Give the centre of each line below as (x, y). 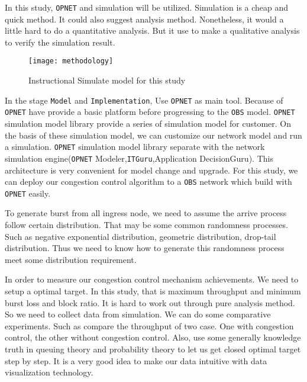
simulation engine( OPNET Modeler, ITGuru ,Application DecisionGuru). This (139, 158)
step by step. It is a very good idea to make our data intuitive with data (136, 360)
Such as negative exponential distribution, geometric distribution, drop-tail (140, 236)
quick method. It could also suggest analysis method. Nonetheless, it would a (144, 19)
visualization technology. (49, 372)
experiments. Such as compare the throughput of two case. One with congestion (149, 325)
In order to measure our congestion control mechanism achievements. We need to (152, 279)
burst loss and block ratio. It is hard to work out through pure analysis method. (150, 302)
